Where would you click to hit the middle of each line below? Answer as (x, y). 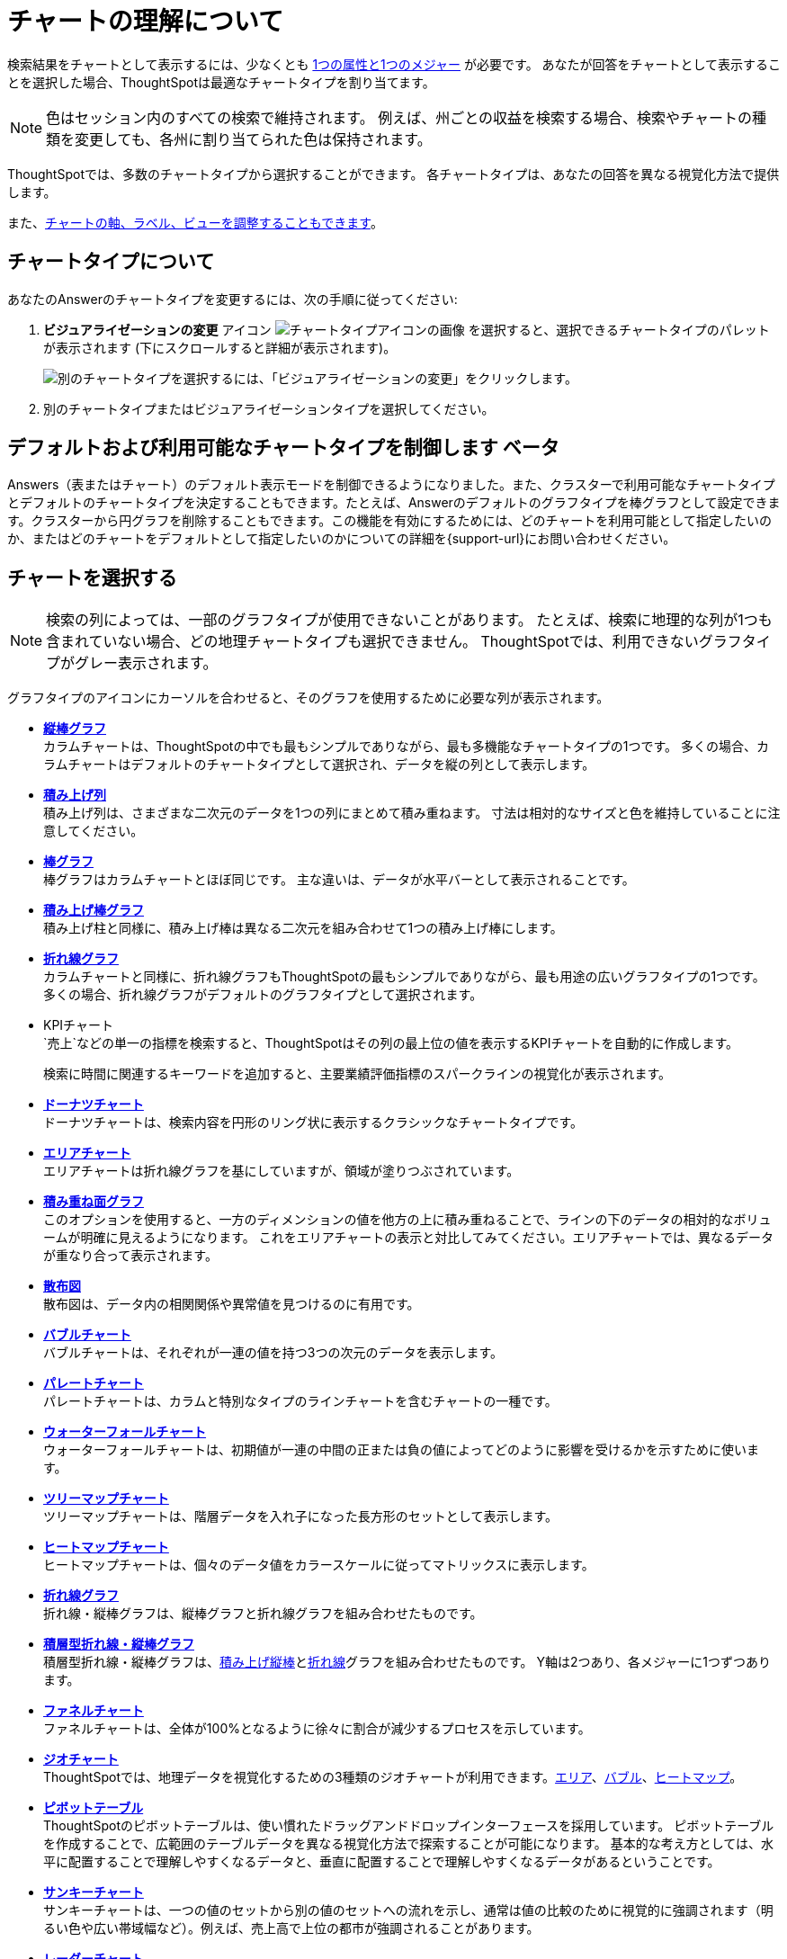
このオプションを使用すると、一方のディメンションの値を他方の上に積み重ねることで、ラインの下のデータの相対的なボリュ (407, 1220)
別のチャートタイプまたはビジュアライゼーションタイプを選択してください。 (269, 408)
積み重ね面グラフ (94, 1202)
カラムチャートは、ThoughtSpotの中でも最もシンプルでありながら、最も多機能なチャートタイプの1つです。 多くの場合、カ (406, 747)
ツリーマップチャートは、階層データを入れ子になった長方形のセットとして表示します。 (301, 1516)
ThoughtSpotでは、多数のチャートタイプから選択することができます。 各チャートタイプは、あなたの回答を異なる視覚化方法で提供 (393, 174)
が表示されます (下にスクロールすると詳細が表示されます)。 (220, 347)
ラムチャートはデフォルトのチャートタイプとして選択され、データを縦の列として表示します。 (319, 765)
